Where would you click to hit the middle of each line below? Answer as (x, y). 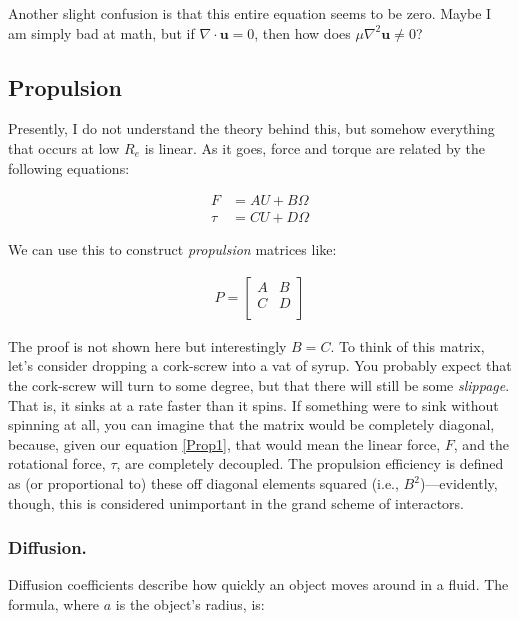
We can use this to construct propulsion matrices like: (172, 249)
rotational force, (57, 463)
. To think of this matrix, (407, 345)
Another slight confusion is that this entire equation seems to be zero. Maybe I (250, 13)
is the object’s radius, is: (190, 604)
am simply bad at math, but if (101, 32)
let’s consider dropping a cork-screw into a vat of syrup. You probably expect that (260, 365)
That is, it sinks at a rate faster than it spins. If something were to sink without (253, 404)
